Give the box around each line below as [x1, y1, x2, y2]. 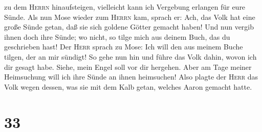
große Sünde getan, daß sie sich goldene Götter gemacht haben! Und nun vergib [4, 21, 254, 32]
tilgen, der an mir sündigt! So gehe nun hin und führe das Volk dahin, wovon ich [4, 51, 257, 62]
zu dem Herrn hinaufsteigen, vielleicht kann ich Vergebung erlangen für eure [4, 2, 246, 12]
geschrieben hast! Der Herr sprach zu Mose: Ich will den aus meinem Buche [4, 41, 243, 52]
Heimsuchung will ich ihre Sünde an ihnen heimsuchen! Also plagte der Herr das [4, 71, 258, 82]
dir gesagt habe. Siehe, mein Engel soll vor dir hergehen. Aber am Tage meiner [4, 61, 252, 72]
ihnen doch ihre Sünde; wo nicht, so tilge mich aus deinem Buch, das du [4, 31, 230, 42]
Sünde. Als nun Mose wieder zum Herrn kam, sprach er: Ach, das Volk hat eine [4, 11, 255, 22]
